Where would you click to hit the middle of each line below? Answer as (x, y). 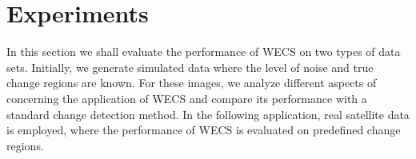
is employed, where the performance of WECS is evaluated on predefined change (204, 130)
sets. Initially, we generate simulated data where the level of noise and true (190, 67)
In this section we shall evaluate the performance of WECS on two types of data (204, 52)
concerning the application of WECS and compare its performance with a (187, 98)
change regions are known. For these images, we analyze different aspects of (192, 83)
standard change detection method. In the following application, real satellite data (208, 114)
